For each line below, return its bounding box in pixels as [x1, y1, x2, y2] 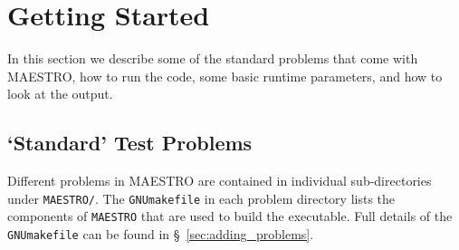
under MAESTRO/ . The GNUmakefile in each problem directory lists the [7, 188, 396, 207]
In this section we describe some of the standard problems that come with [7, 49, 418, 68]
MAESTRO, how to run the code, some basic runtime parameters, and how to [7, 66, 443, 85]
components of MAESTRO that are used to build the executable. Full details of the [7, 207, 453, 226]
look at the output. [7, 84, 113, 103]
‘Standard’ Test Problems [7, 129, 253, 157]
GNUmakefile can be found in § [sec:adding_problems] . [7, 225, 314, 244]
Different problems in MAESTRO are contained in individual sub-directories [7, 171, 432, 190]
